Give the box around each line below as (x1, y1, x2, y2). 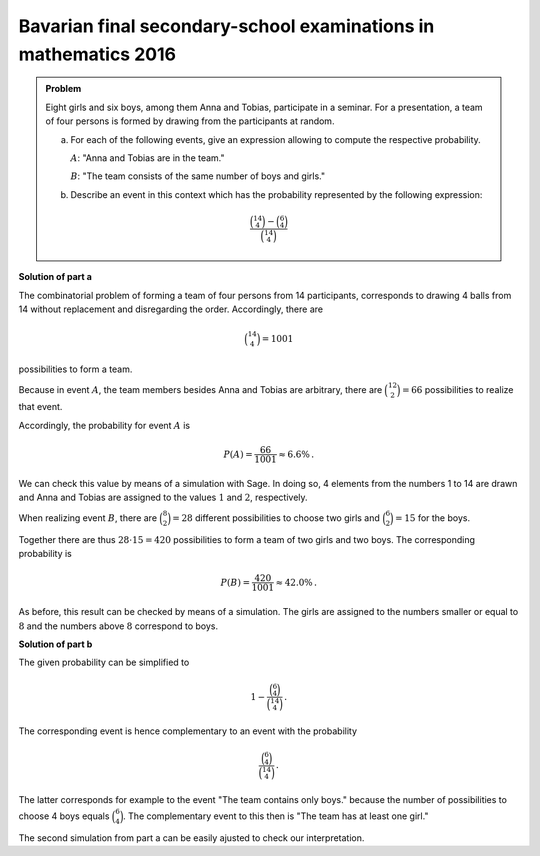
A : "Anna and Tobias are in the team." (70, 151, 225, 164)
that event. (18, 401, 63, 413)
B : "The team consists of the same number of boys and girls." (70, 170, 325, 182)
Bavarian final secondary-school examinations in (18, 15, 435, 37)
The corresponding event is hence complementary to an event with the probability (18, 725, 358, 737)
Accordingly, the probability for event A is (18, 419, 190, 431)
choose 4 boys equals (18, 810, 110, 822)
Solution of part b (18, 638, 93, 650)
